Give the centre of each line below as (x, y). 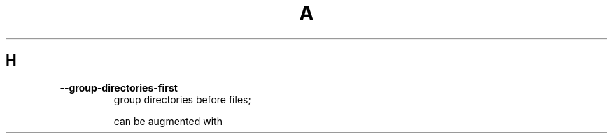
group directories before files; (182, 99)
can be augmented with (168, 121)
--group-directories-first (119, 87)
